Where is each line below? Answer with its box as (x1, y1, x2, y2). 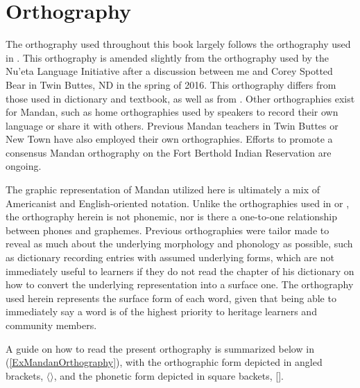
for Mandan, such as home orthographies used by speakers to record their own (6, 105, 338, 119)
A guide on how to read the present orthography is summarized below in (6, 341, 314, 355)
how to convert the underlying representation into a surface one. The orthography (6, 277, 354, 292)
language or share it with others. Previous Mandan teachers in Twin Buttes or (6, 118, 338, 132)
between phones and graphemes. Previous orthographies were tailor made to (6, 222, 329, 237)
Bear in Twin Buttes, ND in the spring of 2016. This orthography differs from (6, 77, 336, 91)
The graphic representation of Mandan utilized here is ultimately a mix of (6, 182, 320, 197)
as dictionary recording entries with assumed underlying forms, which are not (6, 250, 334, 265)
